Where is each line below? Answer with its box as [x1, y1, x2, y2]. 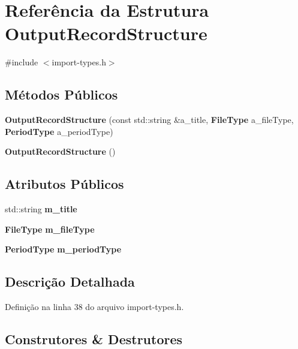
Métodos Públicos [5, 85, 118, 104]
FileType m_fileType [5, 222, 95, 235]
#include [5, 56, 38, 68]
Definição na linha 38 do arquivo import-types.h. [5, 300, 184, 313]
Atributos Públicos [5, 174, 124, 193]
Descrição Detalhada [5, 272, 135, 291]
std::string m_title [5, 203, 77, 215]
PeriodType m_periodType [5, 243, 122, 255]
